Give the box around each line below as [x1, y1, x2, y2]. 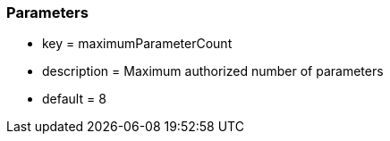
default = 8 [42, 91, 106, 107]
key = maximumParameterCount [42, 36, 233, 52]
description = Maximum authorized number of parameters [42, 63, 384, 79]
